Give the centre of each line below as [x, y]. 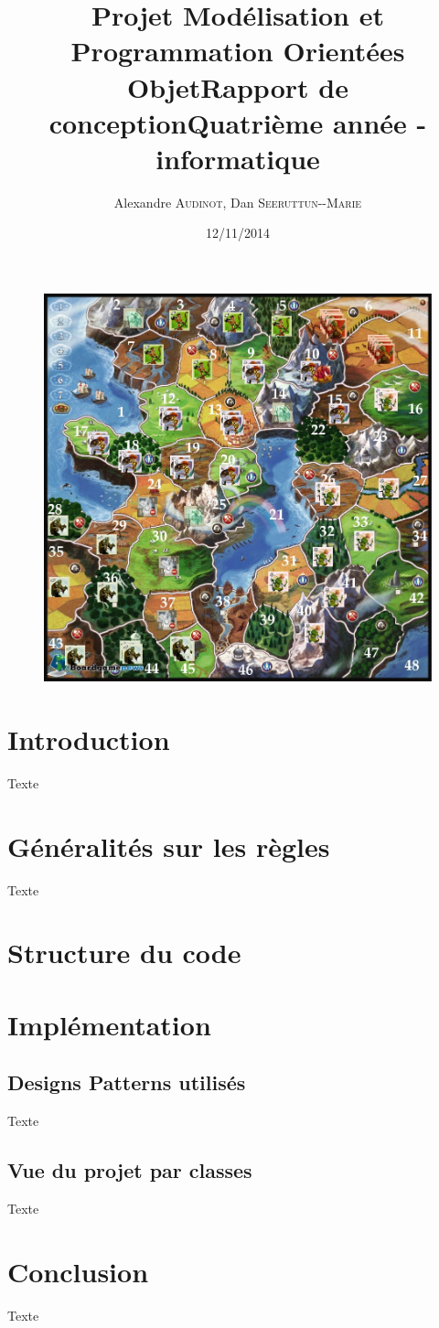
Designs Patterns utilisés [127, 1082]
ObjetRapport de [238, 86]
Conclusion [78, 1271]
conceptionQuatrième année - [238, 122]
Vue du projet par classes [130, 1170]
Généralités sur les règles [169, 846]
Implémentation [109, 1024]
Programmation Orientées [238, 51]
